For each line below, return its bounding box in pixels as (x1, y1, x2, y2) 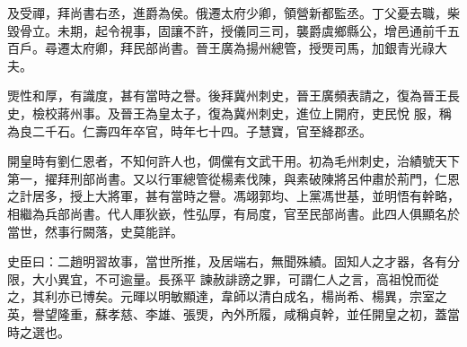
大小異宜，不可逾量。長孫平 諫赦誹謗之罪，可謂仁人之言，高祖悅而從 (31, 269, 439, 288)
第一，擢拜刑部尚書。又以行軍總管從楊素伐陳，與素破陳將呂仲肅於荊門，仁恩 (7, 169, 460, 187)
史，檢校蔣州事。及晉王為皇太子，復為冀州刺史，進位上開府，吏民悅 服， (7, 103, 439, 122)
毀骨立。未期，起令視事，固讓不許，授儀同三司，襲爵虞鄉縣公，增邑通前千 (7, 21, 447, 39)
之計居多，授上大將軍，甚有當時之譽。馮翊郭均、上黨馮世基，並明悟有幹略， (7, 187, 460, 205)
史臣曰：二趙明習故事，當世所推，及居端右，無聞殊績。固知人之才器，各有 (7, 252, 447, 271)
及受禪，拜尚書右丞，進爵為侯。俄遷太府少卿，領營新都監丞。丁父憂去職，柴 (7, 4, 460, 22)
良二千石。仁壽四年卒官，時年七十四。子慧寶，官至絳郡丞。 (19, 121, 372, 140)
